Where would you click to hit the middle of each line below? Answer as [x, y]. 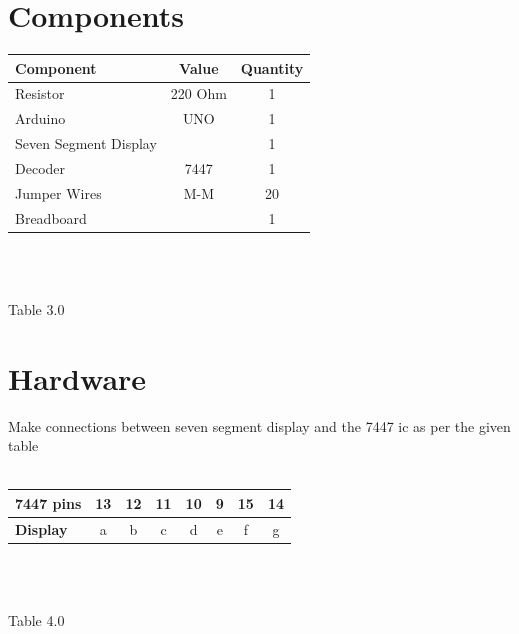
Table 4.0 [36, 620]
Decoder [40, 168]
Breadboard [51, 217]
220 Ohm [198, 93]
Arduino [40, 118]
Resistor [40, 93]
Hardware [77, 377]
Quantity [272, 67]
